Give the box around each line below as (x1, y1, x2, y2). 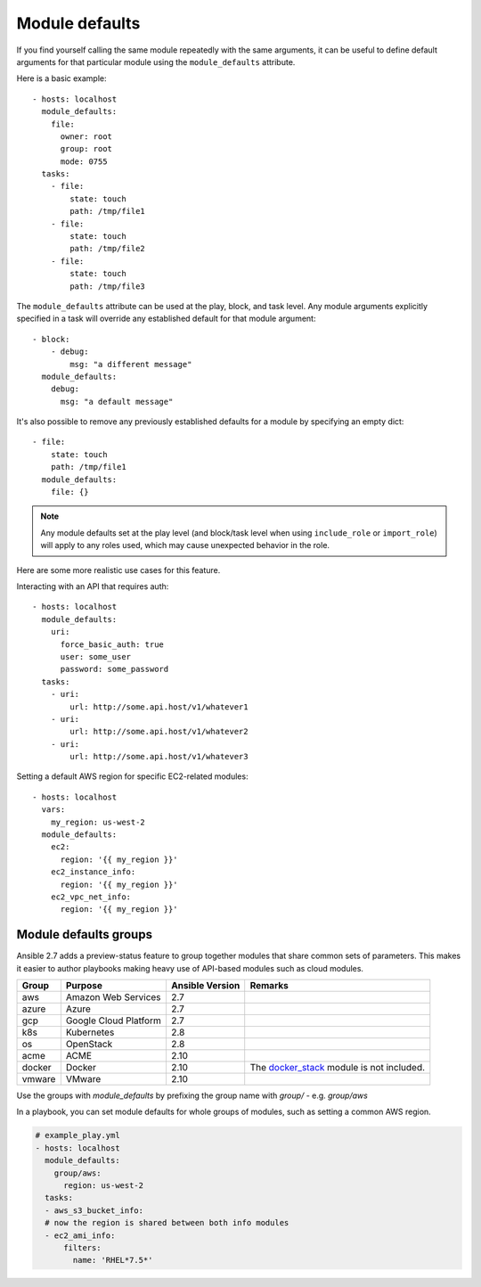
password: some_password (60, 664, 169, 675)
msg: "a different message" (69, 359, 192, 369)
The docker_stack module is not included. (249, 1062, 426, 1074)
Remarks (249, 980, 289, 992)
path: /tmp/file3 (69, 281, 146, 291)
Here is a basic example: (16, 73, 107, 84)
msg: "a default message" (60, 397, 174, 406)
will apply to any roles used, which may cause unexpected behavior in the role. (40, 540, 330, 551)
